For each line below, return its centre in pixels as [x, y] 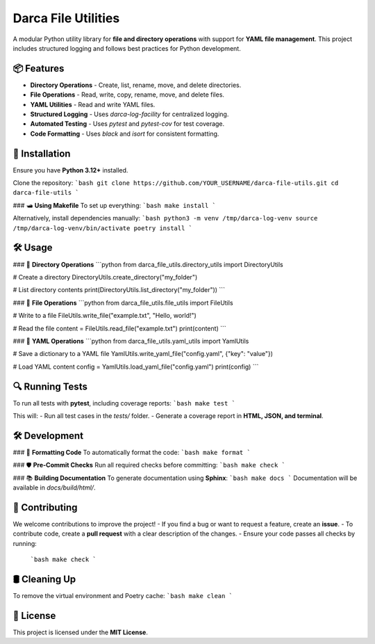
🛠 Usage [33, 248]
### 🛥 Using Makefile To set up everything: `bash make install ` [115, 205]
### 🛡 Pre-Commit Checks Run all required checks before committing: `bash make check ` [149, 465]
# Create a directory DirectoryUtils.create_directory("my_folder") [105, 277]
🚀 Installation [42, 153]
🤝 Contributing [45, 507]
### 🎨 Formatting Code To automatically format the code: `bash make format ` [132, 452]
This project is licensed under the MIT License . [81, 632]
